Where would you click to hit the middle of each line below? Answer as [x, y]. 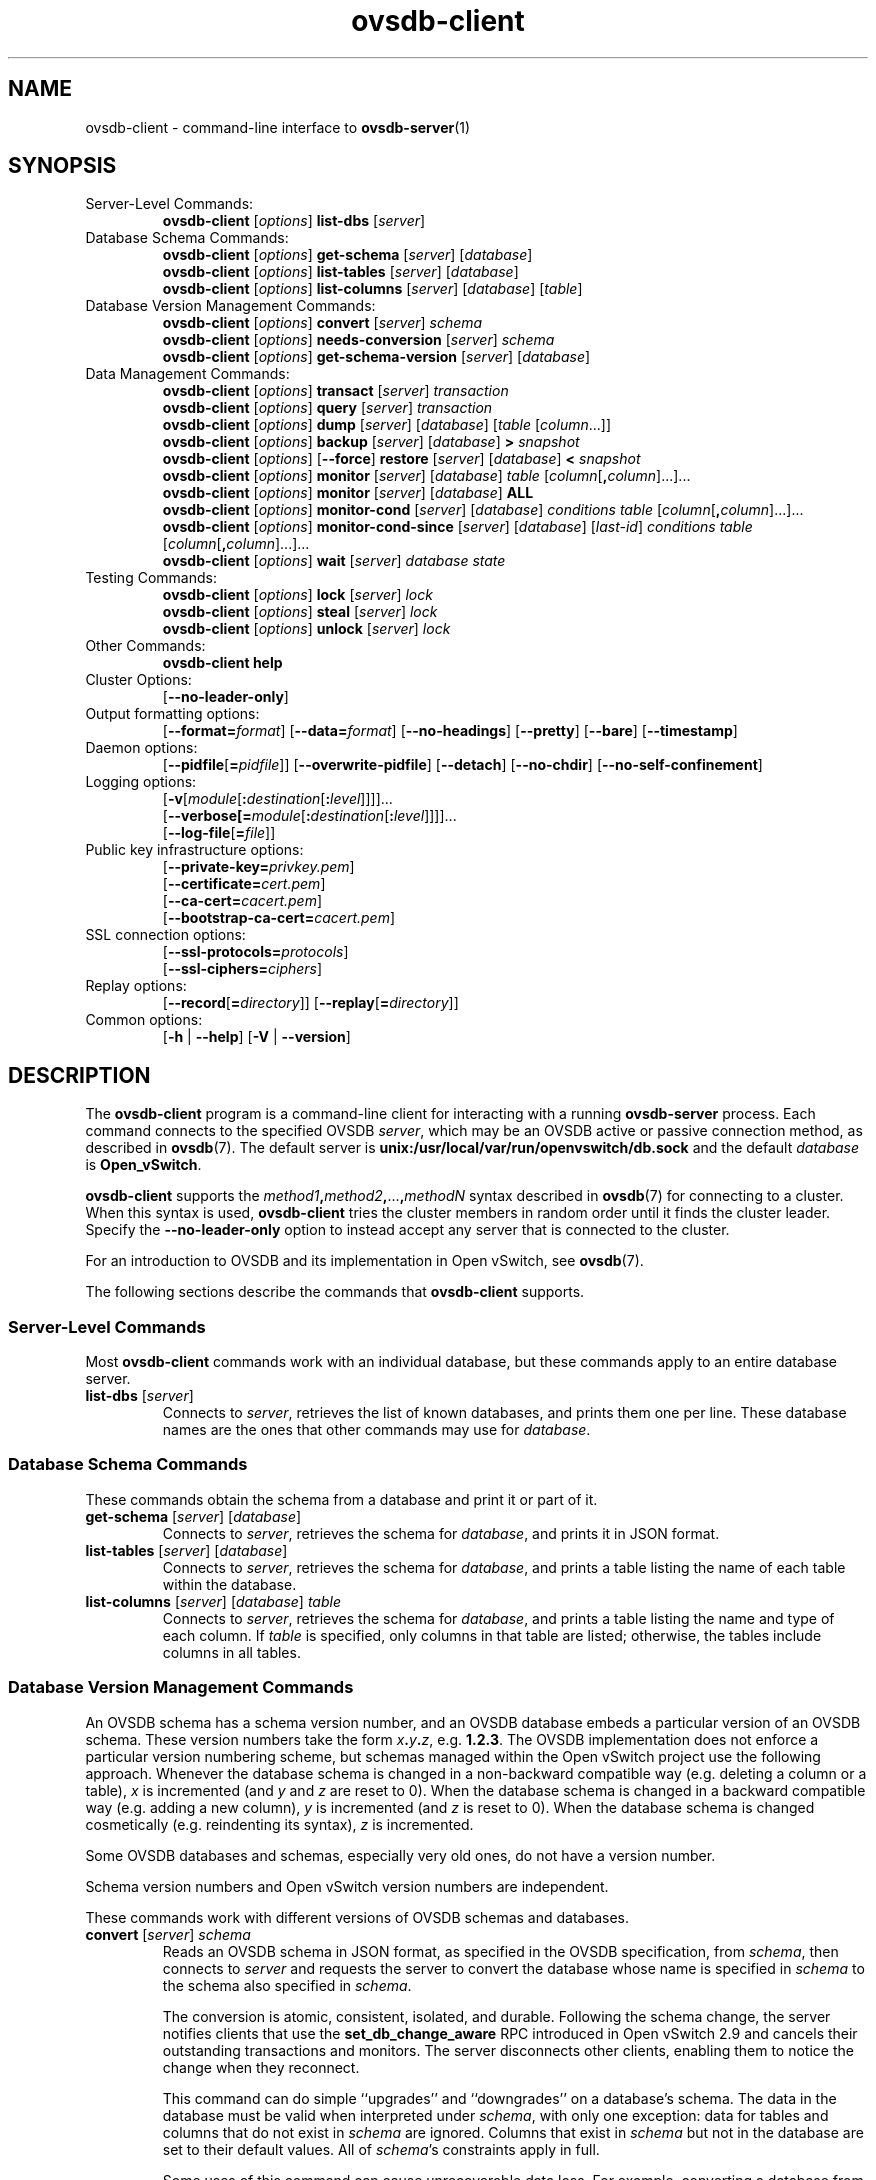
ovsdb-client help [222, 663]
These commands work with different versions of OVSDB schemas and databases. [357, 1917]
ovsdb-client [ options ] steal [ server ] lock [300, 612]
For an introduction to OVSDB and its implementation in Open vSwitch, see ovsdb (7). [364, 1261]
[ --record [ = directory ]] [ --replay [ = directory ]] [310, 1003]
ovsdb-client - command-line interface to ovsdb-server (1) [278, 127]
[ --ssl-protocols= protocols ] [255, 952]
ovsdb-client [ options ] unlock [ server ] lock [306, 629]
